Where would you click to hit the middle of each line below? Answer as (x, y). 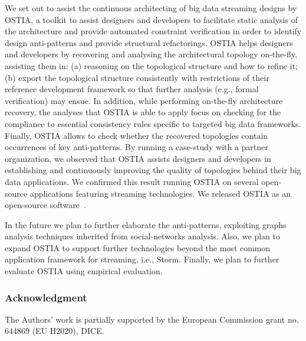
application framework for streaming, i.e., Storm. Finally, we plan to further (142, 259)
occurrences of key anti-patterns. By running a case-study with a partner (136, 147)
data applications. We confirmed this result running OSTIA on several (132, 181)
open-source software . (45, 205)
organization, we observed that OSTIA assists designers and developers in (138, 158)
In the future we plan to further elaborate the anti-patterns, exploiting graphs (146, 224)
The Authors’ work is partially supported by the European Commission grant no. (152, 319)
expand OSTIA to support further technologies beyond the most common (138, 247)
